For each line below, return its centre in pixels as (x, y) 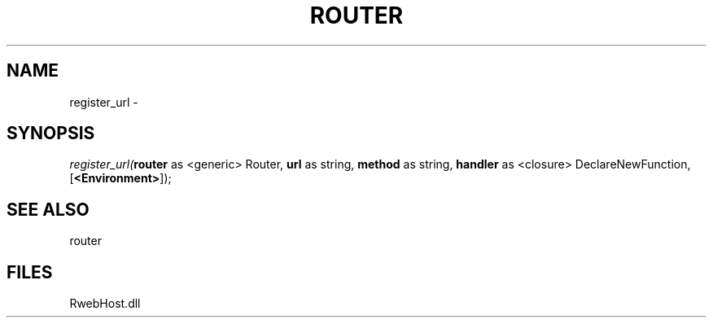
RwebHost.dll (105, 304)
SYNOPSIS (51, 134)
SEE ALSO (48, 209)
